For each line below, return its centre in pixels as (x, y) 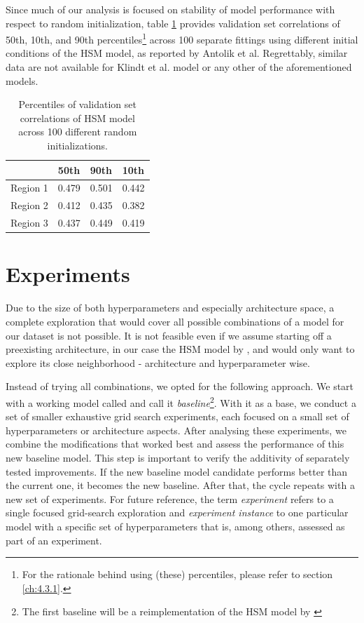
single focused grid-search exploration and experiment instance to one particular (177, 513)
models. (22, 80)
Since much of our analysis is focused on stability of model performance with (170, 9)
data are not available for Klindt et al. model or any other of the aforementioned (179, 67)
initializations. (77, 145)
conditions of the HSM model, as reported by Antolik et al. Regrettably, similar (177, 53)
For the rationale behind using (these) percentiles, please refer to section (177, 574)
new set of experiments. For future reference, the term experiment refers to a (170, 498)
